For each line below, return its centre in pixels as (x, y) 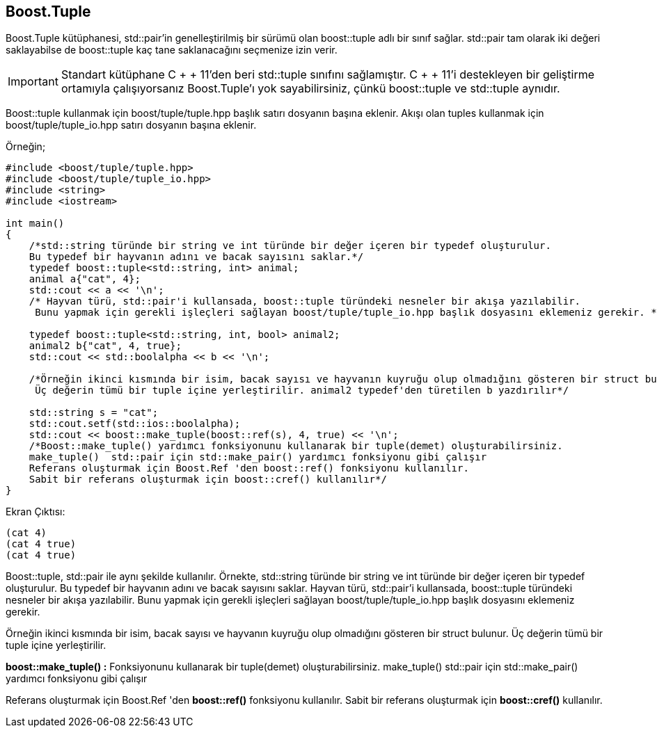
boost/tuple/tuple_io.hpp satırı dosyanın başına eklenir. (131, 125)
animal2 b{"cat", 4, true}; (105, 346)
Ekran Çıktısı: (35, 512)
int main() (35, 224)
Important (33, 82)
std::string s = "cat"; (94, 413)
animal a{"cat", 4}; (85, 279)
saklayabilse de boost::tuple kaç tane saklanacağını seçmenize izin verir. (172, 50)
